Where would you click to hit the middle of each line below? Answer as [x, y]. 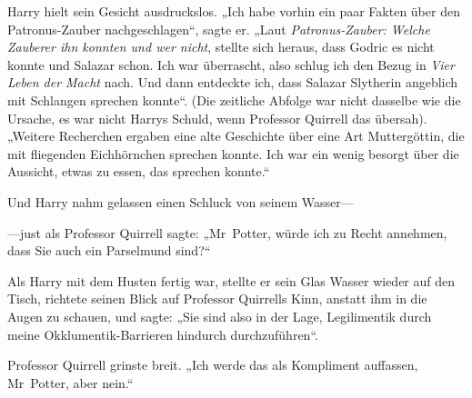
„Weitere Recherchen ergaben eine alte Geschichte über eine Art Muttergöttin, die [236, 136]
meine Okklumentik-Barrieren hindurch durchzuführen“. [163, 334]
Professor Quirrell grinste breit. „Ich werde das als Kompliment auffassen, [213, 365]
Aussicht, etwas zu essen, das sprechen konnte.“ [139, 171]
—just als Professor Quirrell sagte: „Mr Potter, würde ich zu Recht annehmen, [227, 232]
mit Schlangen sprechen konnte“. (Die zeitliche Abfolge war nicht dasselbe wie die [234, 99]
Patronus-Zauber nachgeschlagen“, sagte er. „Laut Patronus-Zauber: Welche [219, 29]
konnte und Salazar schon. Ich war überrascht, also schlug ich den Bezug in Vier [231, 64]
